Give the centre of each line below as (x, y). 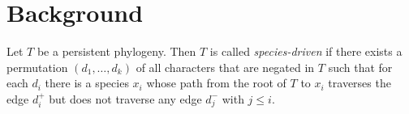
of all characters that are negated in (225, 67)
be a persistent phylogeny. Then (116, 51)
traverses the (359, 83)
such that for (360, 67)
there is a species (87, 83)
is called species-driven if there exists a (306, 51)
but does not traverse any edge (125, 98)
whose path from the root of (216, 83)
